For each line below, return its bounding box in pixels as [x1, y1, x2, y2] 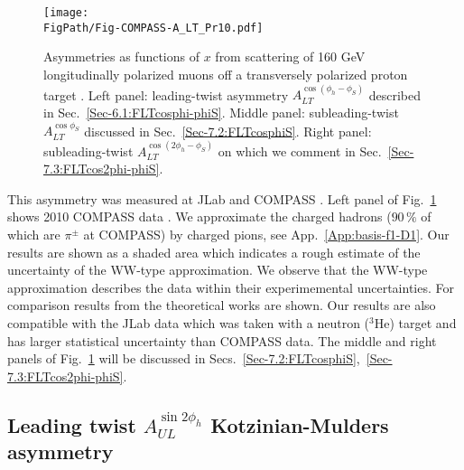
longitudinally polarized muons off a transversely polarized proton [43, 64, 408, 83]
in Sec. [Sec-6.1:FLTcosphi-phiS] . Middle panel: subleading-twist [43, 102, 399, 121]
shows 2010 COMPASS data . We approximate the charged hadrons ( [7, 207, 392, 226]
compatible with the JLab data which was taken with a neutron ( [7, 314, 370, 333]
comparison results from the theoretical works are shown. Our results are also [7, 296, 436, 315]
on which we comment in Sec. [218, 141, 382, 160]
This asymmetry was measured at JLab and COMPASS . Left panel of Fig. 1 [7, 189, 437, 208]
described [368, 85, 421, 104]
